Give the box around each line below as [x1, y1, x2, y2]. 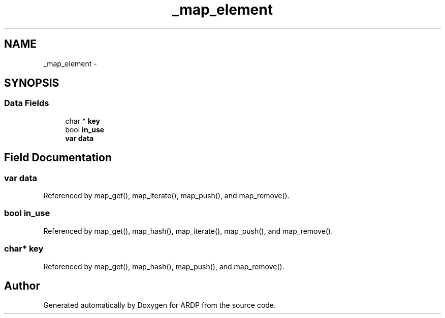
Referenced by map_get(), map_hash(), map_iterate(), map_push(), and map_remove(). [43, 226, 333, 235]
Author [4, 279, 40, 292]
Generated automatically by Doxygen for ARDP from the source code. [43, 301, 276, 310]
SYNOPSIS [4, 77, 59, 90]
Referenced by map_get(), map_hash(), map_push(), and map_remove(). [43, 262, 284, 271]
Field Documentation [4, 151, 112, 164]
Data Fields [4, 98, 49, 109]
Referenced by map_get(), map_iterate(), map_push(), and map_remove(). [43, 191, 290, 200]
